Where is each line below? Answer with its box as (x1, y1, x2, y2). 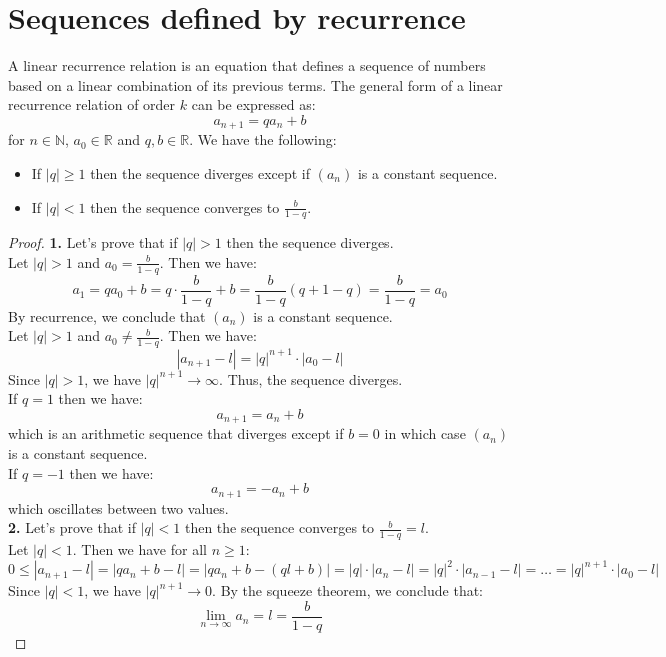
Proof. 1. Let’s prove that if (8, 232, 178, 253)
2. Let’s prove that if (8, 517, 136, 538)
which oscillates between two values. (8, 497, 229, 518)
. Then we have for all (72, 539, 207, 560)
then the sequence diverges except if (90, 162, 311, 183)
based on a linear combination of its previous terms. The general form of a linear (8, 74, 503, 95)
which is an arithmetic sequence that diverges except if (8, 423, 344, 444)
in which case (384, 423, 466, 444)
